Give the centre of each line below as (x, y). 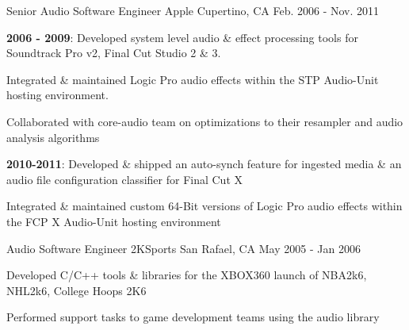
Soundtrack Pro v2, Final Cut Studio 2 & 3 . (114, 53)
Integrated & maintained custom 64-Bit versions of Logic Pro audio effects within (204, 206)
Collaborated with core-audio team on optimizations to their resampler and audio (205, 121)
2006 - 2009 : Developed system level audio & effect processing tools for (182, 37)
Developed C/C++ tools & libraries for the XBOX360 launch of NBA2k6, (187, 275)
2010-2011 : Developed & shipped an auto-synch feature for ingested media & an (204, 164)
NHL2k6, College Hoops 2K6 (76, 290)
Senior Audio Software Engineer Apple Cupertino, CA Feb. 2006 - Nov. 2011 (193, 10)
